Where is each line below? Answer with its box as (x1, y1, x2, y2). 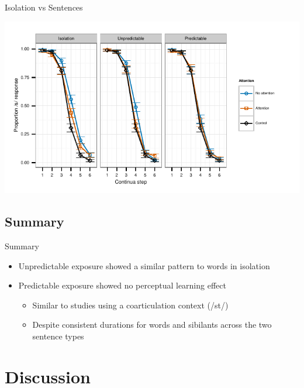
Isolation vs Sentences (5, 1, 83, 13)
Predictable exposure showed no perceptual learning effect (18, 279, 226, 291)
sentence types (32, 329, 84, 342)
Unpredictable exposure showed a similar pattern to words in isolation (18, 259, 270, 272)
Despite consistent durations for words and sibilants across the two (32, 318, 272, 331)
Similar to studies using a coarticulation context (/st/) (32, 298, 229, 311)
